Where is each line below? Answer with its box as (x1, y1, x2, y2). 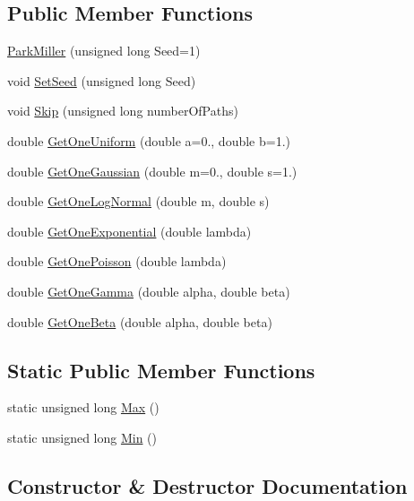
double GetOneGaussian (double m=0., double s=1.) (7, 161, 298, 180)
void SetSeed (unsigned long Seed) (7, 71, 196, 90)
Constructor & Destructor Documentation (7, 471, 408, 499)
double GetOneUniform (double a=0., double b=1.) (7, 131, 290, 150)
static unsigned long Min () (7, 428, 158, 446)
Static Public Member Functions (7, 356, 315, 384)
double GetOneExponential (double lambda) (7, 221, 252, 240)
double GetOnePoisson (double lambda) (7, 252, 227, 271)
